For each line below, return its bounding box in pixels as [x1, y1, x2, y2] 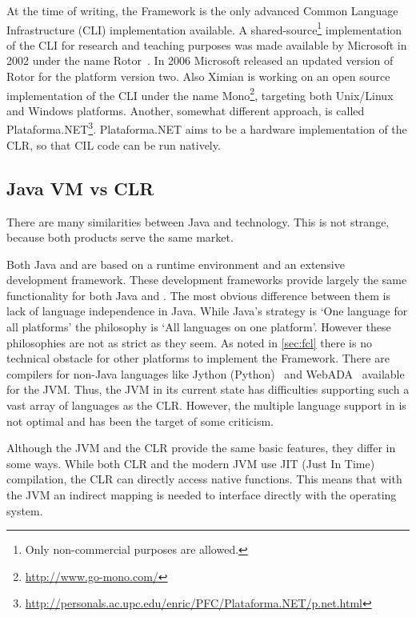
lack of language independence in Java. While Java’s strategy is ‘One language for [6, 302, 408, 319]
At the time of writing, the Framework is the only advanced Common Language [6, 2, 398, 18]
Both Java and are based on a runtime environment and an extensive [6, 255, 345, 272]
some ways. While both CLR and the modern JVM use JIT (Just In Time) [6, 455, 375, 471]
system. [6, 502, 43, 519]
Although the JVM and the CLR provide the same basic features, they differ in [6, 439, 396, 456]
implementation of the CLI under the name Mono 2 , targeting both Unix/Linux [6, 84, 394, 103]
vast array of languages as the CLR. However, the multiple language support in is [6, 397, 406, 414]
